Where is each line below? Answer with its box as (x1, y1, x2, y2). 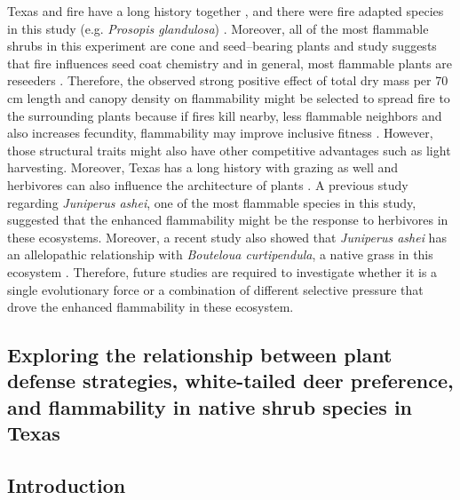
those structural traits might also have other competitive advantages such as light (7, 140, 451, 159)
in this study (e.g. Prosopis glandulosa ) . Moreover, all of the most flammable (7, 19, 429, 37)
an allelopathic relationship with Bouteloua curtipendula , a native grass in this (7, 245, 433, 264)
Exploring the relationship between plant (7, 341, 393, 369)
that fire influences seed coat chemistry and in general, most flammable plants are (7, 53, 453, 72)
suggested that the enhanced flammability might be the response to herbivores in (7, 210, 448, 229)
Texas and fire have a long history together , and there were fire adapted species (7, 2, 444, 20)
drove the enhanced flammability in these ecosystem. (7, 298, 294, 316)
